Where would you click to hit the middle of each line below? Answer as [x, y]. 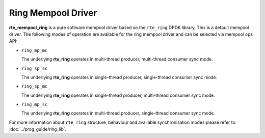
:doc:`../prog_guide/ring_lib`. [38, 129]
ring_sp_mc [34, 86]
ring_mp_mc [34, 50]
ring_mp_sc [34, 105]
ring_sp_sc [34, 68]
